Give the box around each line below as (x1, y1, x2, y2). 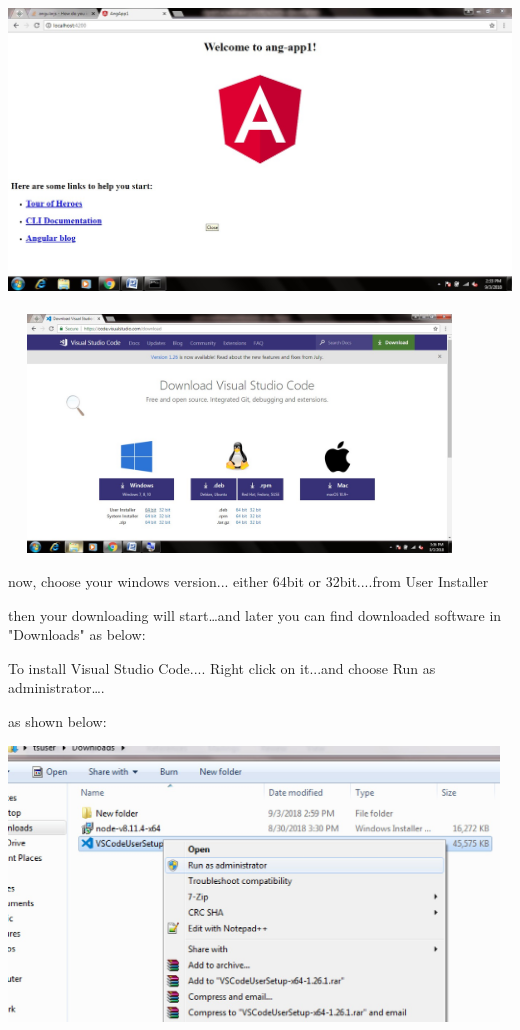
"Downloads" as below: (8, 624, 146, 645)
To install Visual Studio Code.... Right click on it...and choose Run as (8, 657, 436, 678)
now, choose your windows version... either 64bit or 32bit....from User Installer (8, 571, 489, 592)
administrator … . (8, 677, 105, 698)
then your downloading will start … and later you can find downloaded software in (8, 604, 502, 625)
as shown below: (8, 711, 107, 732)
